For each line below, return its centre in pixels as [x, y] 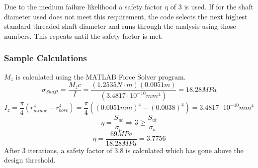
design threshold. [30, 160]
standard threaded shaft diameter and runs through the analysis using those [120, 26]
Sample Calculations [45, 58]
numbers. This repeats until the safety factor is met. [84, 36]
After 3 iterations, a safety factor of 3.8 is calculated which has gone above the [124, 150]
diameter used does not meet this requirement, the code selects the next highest [126, 16]
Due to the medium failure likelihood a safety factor [83, 6]
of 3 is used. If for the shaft [212, 6]
